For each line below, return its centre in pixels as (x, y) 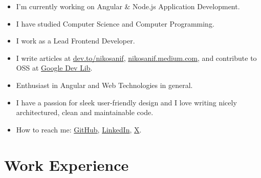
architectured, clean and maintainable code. (85, 112)
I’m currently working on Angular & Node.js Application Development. (128, 6)
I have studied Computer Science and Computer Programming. (115, 23)
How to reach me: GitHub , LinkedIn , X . (79, 129)
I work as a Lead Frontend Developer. (75, 41)
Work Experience (67, 164)
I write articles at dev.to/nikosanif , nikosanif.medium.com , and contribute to (136, 58)
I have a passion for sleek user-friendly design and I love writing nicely (126, 102)
